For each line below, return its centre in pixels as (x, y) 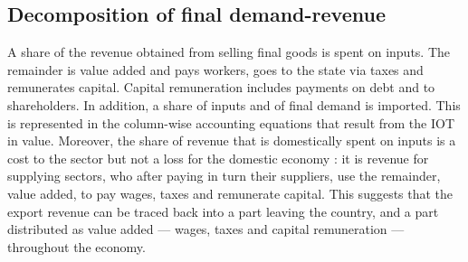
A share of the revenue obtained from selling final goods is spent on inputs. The (229, 52)
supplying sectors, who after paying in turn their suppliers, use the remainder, (224, 176)
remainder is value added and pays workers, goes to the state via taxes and (215, 69)
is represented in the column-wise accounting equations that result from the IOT (231, 122)
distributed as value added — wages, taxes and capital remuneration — (206, 229)
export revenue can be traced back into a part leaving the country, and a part (223, 211)
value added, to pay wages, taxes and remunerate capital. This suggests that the (230, 193)
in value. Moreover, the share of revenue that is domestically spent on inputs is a (232, 140)
